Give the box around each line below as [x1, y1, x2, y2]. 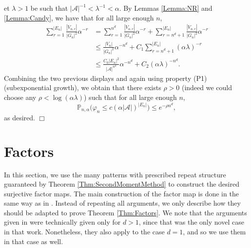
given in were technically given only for [4, 217, 121, 227]
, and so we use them [183, 227, 246, 237]
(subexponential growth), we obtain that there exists [4, 82, 161, 93]
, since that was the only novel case [138, 217, 244, 227]
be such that [30, 3, 68, 13]
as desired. [4, 112, 35, 122]
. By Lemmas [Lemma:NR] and [119, 3, 212, 13]
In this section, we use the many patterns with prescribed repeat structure [4, 169, 226, 179]
